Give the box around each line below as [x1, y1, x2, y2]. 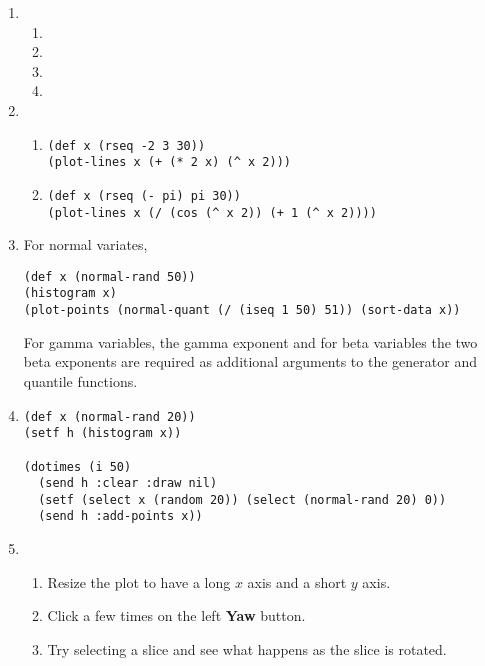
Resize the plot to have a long [47, 571, 231, 592]
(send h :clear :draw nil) [38, 476, 218, 491]
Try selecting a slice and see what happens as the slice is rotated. [47, 638, 447, 659]
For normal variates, [23, 234, 148, 255]
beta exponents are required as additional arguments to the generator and [23, 351, 477, 372]
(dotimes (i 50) [23, 459, 132, 474]
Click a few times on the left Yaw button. [47, 605, 306, 626]
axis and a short [247, 571, 347, 592]
